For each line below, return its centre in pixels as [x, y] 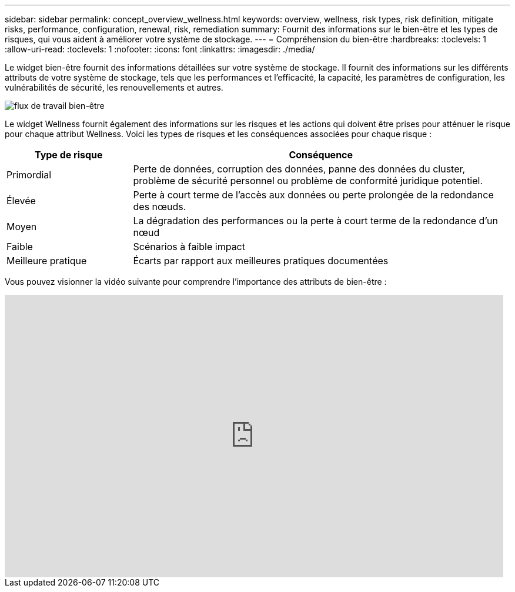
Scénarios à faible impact [189, 247]
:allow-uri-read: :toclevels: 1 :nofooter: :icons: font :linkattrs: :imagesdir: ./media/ [160, 49]
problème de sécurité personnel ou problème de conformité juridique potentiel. [308, 181]
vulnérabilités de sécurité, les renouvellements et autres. [114, 87]
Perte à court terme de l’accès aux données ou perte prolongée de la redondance [313, 195]
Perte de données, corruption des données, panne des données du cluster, [299, 169]
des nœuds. [160, 207]
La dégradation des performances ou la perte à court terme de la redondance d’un [315, 221]
